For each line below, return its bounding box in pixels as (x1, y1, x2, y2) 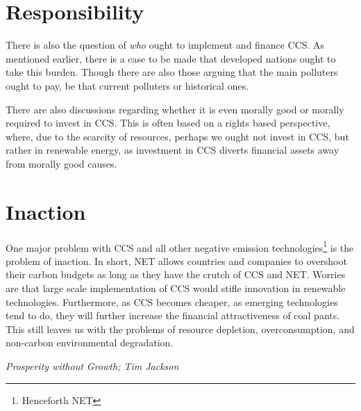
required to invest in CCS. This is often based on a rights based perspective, (6, 115, 330, 130)
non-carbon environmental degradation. (6, 335, 174, 350)
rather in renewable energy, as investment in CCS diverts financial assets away (6, 143, 339, 157)
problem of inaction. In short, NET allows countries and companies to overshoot (6, 253, 347, 268)
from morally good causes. (6, 156, 117, 170)
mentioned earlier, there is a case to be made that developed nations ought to (6, 51, 336, 65)
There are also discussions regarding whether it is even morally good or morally (6, 102, 344, 116)
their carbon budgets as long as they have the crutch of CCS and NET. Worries (6, 267, 346, 282)
